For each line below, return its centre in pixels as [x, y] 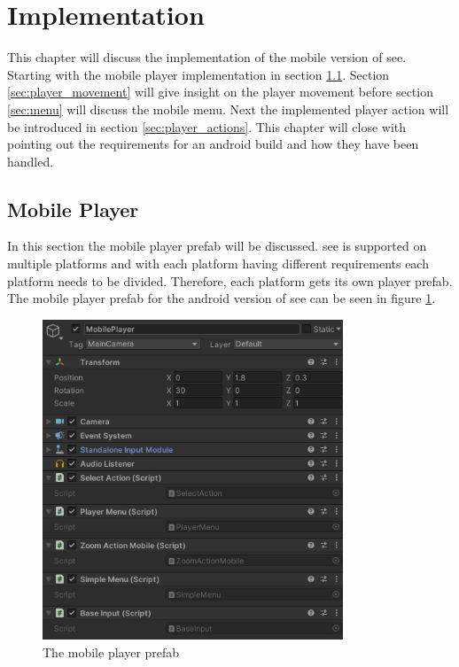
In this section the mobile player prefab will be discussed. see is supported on [217, 246]
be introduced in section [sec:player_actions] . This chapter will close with [207, 126]
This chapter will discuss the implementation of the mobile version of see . [207, 57]
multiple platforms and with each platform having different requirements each [218, 264]
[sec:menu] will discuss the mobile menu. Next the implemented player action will [228, 109]
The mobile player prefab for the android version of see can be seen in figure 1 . [222, 298]
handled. [31, 161]
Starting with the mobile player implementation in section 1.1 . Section [198, 74]
